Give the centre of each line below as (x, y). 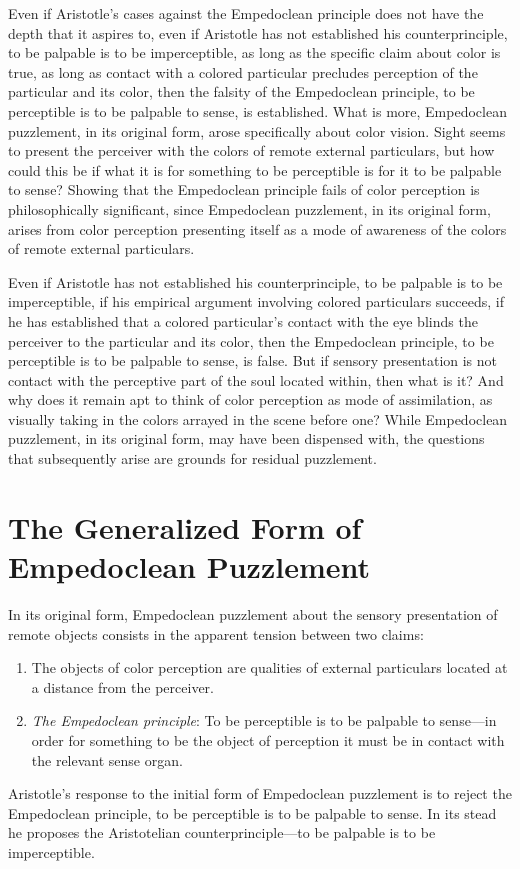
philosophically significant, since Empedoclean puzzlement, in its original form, (249, 208)
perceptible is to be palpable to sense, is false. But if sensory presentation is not (253, 360)
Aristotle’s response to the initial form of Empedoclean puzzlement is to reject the (260, 793)
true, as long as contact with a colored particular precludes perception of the (243, 71)
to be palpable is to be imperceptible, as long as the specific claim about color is (254, 52)
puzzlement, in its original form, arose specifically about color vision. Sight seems (257, 130)
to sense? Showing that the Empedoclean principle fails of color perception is (244, 189)
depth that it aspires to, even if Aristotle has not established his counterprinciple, (258, 32)
